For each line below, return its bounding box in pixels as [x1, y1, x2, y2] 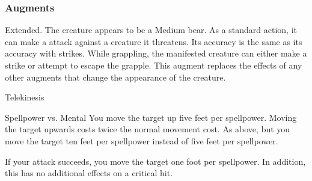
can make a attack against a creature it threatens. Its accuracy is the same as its [5, 35, 302, 48]
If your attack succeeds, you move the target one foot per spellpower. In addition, [5, 155, 306, 167]
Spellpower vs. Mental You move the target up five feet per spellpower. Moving [5, 111, 297, 123]
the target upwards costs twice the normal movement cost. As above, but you [5, 123, 290, 135]
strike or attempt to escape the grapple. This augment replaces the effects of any [5, 59, 302, 71]
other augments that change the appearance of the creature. [5, 70, 226, 83]
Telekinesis [5, 91, 44, 103]
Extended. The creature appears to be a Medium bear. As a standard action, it [5, 23, 297, 36]
